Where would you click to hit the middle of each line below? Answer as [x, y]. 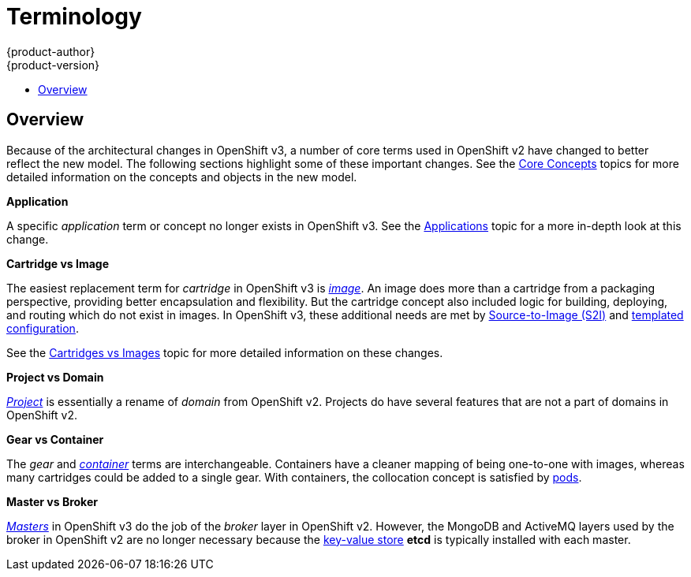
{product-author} [51, 51]
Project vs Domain [55, 377]
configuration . [43, 328]
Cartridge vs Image [58, 263]
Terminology [74, 17]
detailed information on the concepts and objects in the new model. [182, 177]
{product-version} [53, 65]
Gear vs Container [55, 439]
